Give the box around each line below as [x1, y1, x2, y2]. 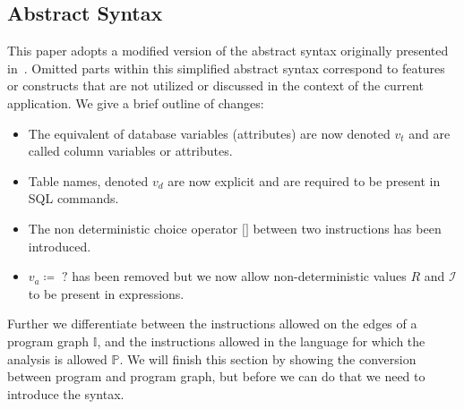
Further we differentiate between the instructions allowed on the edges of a [7, 314, 417, 333]
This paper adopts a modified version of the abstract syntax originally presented [7, 41, 449, 60]
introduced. [28, 236, 91, 255]
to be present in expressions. [28, 284, 185, 302]
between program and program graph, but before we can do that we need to [7, 367, 425, 386]
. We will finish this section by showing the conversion [119, 349, 417, 368]
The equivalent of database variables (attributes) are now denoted [28, 124, 391, 142]
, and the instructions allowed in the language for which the [97, 331, 425, 350]
